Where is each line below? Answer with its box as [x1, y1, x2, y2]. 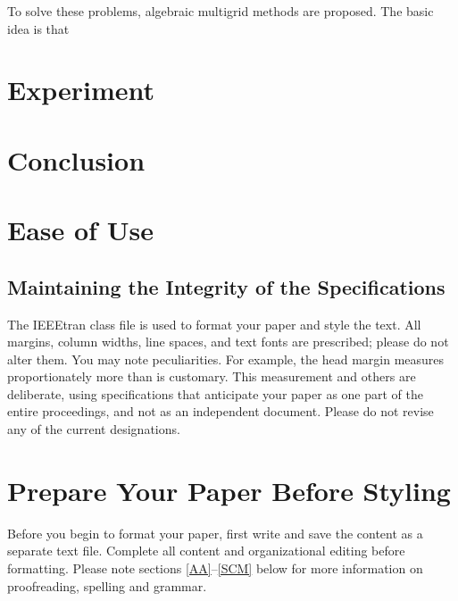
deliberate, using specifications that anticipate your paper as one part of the [7, 384, 423, 403]
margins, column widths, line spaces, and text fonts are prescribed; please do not [7, 332, 449, 351]
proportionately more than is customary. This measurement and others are [7, 367, 416, 386]
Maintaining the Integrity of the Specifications [7, 272, 446, 300]
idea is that [7, 19, 70, 38]
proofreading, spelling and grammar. [7, 576, 207, 595]
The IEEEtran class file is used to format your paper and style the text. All [7, 314, 421, 333]
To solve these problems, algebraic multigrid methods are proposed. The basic [7, 2, 434, 20]
